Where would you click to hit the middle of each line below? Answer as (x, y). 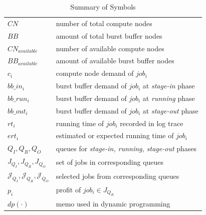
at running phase (169, 98)
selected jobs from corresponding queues (118, 176)
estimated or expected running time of (115, 135)
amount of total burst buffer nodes (109, 35)
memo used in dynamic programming (113, 203)
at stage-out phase (170, 110)
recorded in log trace (152, 123)
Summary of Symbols (103, 7)
